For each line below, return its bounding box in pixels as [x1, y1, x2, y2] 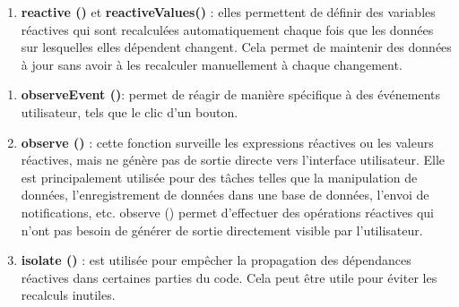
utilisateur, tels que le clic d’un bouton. [21, 102, 238, 121]
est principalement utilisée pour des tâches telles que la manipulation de [21, 167, 418, 186]
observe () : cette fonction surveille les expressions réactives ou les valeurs [21, 132, 434, 151]
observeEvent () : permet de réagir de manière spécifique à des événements [21, 85, 441, 104]
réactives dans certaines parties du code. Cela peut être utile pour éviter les [21, 268, 437, 286]
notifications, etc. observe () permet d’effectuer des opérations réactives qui [21, 202, 435, 221]
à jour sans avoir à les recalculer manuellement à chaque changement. [21, 55, 403, 73]
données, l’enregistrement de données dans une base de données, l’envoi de [21, 185, 429, 204]
